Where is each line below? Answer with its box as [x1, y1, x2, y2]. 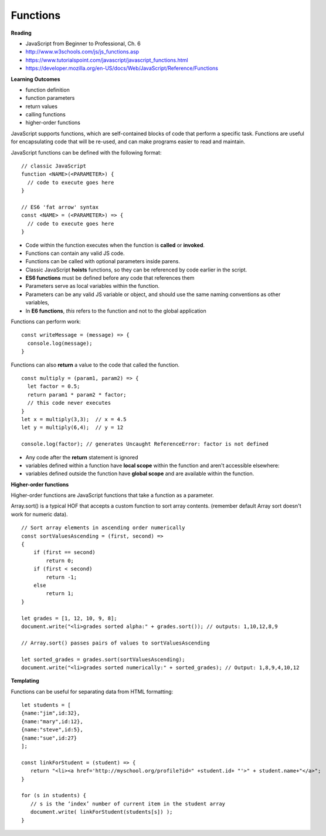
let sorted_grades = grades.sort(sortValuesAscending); [21, 656, 185, 663]
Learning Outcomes [11, 75, 60, 82]
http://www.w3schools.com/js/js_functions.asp [25, 48, 140, 55]
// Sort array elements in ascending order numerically [21, 525, 185, 531]
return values [25, 103, 58, 110]
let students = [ [21, 702, 71, 709]
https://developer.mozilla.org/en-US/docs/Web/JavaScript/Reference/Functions [25, 65, 218, 72]
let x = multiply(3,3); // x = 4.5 [21, 416, 127, 422]
